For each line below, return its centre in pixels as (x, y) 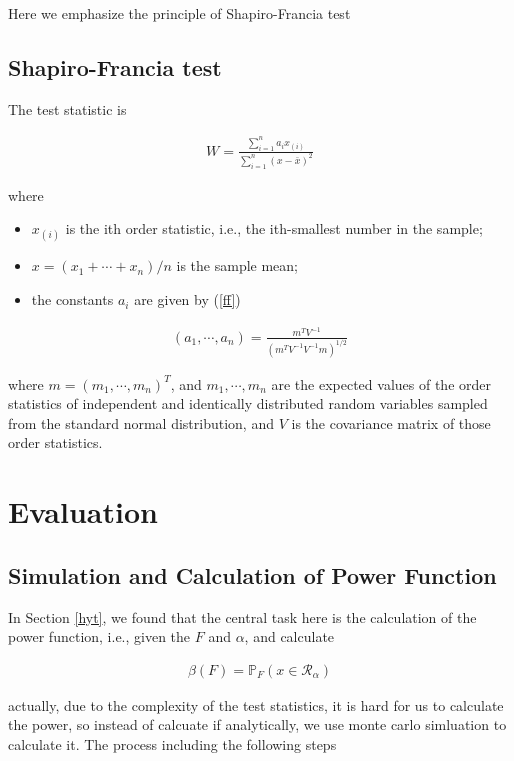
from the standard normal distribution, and (141, 422)
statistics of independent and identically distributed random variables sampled (248, 403)
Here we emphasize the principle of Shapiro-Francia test (179, 13)
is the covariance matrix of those (391, 422)
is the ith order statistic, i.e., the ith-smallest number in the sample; (274, 228)
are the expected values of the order (381, 383)
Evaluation (83, 511)
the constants (72, 299)
